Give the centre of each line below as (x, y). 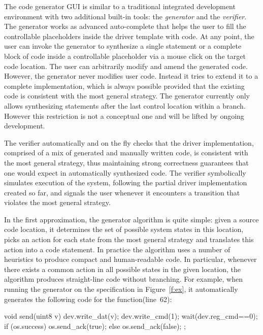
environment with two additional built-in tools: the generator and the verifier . (125, 16)
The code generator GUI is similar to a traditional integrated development (120, 6)
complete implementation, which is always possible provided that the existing (124, 86)
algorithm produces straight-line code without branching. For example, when (123, 279)
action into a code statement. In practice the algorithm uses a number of (117, 249)
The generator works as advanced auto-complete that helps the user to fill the (125, 26)
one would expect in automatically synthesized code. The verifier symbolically (125, 172)
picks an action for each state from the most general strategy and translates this (129, 239)
